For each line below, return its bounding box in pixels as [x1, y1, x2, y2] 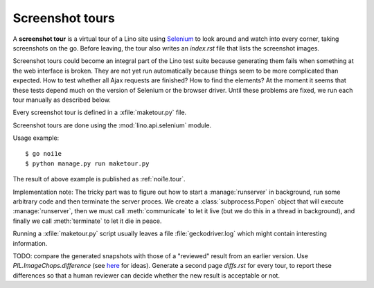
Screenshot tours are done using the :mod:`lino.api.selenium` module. [12, 121, 212, 129]
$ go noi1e [25, 150, 62, 158]
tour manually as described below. [12, 96, 111, 104]
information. [12, 239, 48, 247]
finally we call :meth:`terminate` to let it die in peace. [12, 217, 162, 225]
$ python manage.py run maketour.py [25, 159, 150, 168]
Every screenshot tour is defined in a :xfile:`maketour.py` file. [12, 108, 187, 117]
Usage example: [12, 134, 60, 142]
